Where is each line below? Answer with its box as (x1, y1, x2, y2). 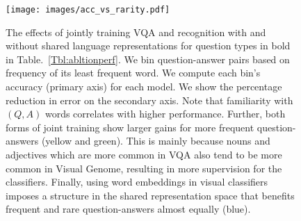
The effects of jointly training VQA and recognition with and (6, 24, 266, 39)
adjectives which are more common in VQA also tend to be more (6, 147, 282, 161)
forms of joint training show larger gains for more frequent (6, 120, 254, 134)
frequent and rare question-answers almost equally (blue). (6, 202, 251, 216)
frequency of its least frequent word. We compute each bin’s (6, 65, 261, 80)
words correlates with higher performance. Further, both (44, 106, 286, 121)
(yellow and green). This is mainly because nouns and (41, 133, 270, 148)
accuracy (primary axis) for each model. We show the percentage (6, 79, 282, 94)
